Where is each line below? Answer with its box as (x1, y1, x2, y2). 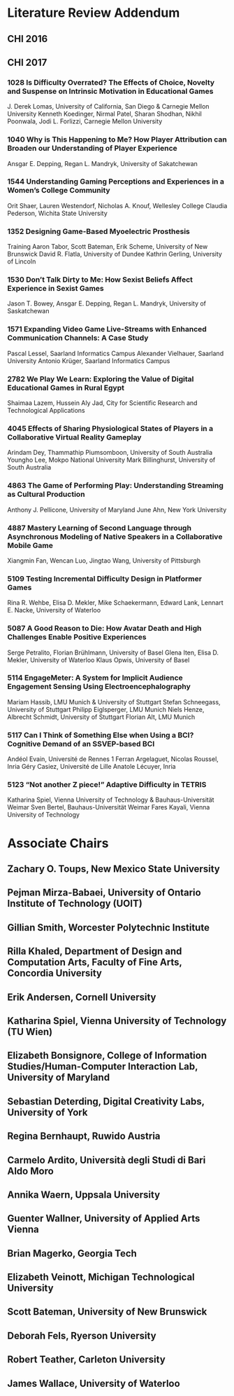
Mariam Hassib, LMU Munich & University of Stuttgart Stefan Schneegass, (7, 697, 221, 706)
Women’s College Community (7, 186, 110, 196)
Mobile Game (7, 540, 54, 550)
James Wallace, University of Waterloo (7, 1377, 180, 1389)
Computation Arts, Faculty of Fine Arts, (7, 957, 182, 969)
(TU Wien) (7, 1025, 53, 1038)
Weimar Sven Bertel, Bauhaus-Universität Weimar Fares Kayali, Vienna (7, 803, 210, 812)
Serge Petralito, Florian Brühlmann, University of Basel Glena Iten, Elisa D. (7, 648, 219, 657)
